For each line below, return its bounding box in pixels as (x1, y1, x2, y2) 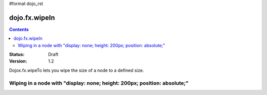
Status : (9, 52, 25, 58)
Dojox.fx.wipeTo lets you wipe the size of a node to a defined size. (9, 67, 144, 73)
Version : (9, 58, 27, 64)
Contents (9, 26, 29, 32)
